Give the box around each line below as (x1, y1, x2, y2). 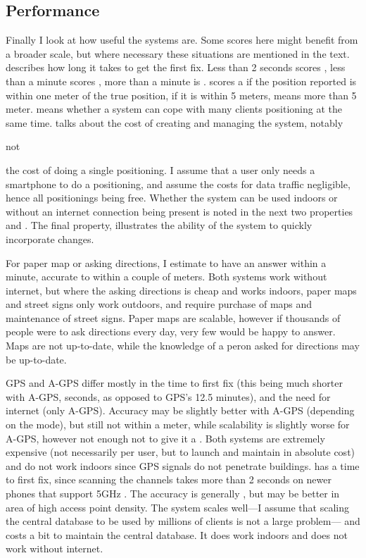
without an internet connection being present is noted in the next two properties (6, 204, 353, 218)
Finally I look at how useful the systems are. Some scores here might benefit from (6, 32, 358, 47)
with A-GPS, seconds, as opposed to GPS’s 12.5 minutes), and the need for (6, 389, 331, 404)
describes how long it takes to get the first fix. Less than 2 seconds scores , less (6, 60, 346, 75)
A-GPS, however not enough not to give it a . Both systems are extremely (6, 430, 325, 445)
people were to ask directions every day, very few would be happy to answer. (6, 324, 336, 339)
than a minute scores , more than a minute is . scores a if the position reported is (6, 73, 357, 88)
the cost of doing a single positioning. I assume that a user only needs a (6, 162, 315, 177)
